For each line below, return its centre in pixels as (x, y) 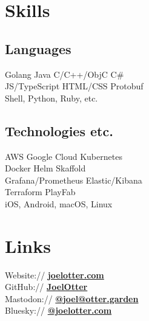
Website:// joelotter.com (55, 274)
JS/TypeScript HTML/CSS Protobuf (74, 86)
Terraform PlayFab (40, 192)
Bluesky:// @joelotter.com (58, 310)
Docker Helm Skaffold (45, 168)
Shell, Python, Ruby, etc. (51, 98)
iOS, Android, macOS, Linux (59, 203)
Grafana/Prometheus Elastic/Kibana (74, 180)
